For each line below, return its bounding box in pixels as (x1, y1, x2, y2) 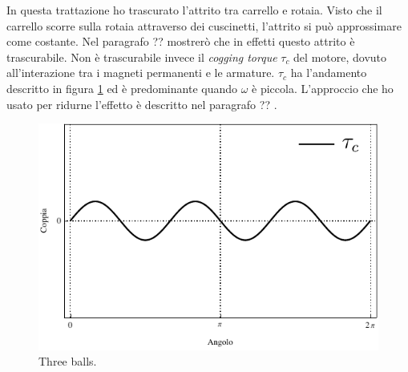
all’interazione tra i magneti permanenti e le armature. (6, 64, 275, 81)
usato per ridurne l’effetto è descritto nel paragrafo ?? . (6, 95, 277, 112)
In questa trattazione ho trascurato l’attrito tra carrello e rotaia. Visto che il (6, 2, 382, 18)
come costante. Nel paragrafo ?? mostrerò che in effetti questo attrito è (6, 33, 355, 50)
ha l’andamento (290, 64, 367, 81)
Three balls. (38, 353, 97, 370)
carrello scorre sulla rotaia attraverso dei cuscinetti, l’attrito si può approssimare (6, 17, 402, 34)
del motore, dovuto (293, 48, 387, 65)
